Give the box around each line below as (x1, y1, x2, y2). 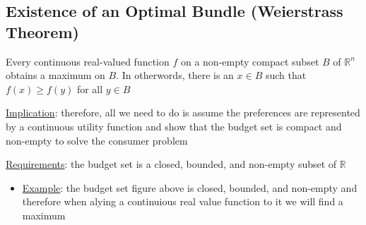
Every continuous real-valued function (6, 54, 170, 68)
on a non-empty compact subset (180, 54, 319, 68)
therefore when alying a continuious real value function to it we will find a (22, 194, 343, 209)
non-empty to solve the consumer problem (6, 133, 188, 147)
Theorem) (6, 20, 79, 42)
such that (265, 68, 307, 83)
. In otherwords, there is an (116, 68, 234, 83)
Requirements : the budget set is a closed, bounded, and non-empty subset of (6, 157, 337, 171)
